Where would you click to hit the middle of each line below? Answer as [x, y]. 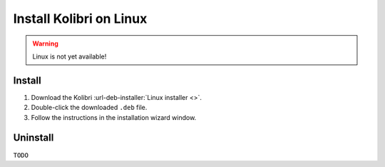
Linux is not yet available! [70, 56]
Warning [45, 44]
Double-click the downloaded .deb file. [89, 108]
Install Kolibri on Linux [80, 19]
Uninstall [34, 138]
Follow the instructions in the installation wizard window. [114, 117]
